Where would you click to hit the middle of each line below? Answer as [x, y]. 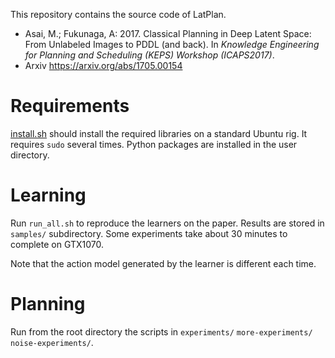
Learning [48, 195]
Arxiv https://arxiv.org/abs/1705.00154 [103, 65]
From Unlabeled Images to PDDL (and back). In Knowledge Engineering [172, 44]
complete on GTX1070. [57, 244]
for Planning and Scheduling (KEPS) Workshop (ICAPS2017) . [149, 55]
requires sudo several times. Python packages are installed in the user [154, 144]
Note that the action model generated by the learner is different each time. [163, 263]
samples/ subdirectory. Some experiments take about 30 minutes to [149, 233]
